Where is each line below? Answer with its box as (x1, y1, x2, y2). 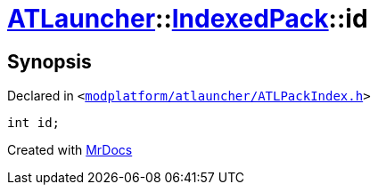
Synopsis (7, 50, 92, 73)
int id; (7, 116, 61, 131)
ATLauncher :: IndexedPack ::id (7, 4, 368, 34)
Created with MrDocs (7, 142, 133, 158)
